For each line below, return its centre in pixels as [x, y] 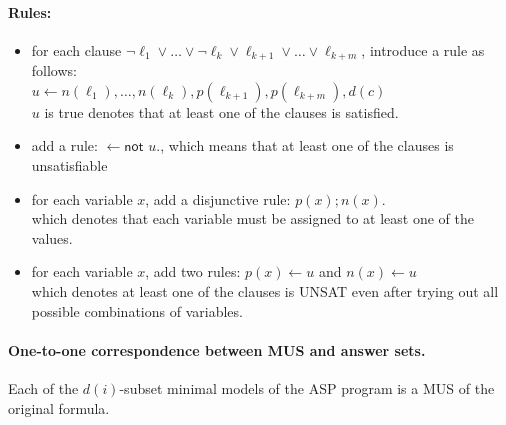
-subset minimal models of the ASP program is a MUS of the [307, 387]
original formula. [59, 407]
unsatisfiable [69, 165]
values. [52, 237]
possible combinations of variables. [137, 310]
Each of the [43, 387]
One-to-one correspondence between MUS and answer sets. [217, 349]
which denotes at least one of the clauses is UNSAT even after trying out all [265, 291]
